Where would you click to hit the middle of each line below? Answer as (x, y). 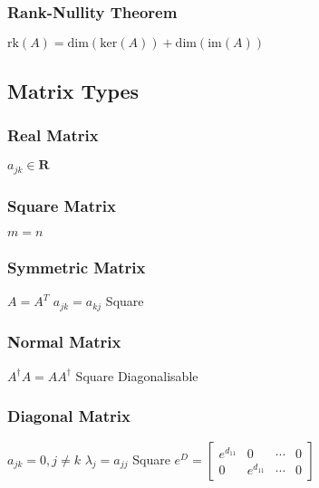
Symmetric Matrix (77, 267)
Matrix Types (73, 90)
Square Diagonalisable (137, 375)
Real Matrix (53, 134)
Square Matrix (62, 205)
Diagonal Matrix (69, 416)
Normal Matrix (64, 342)
